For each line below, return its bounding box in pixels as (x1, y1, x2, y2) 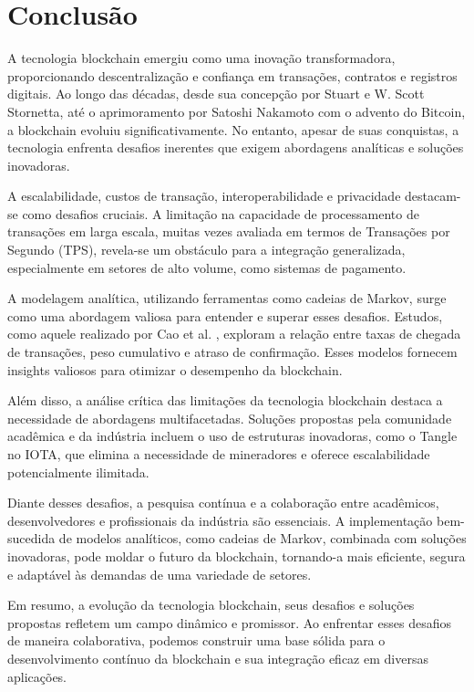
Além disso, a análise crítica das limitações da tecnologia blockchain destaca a (7, 391, 443, 410)
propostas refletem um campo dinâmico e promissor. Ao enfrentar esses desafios (7, 613, 451, 632)
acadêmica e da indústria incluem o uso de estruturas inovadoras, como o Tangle (7, 426, 458, 446)
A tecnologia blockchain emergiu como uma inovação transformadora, (7, 48, 396, 68)
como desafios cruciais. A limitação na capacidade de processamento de (22, 204, 419, 223)
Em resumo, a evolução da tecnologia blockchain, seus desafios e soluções (7, 595, 415, 614)
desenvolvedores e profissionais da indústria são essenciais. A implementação (7, 510, 433, 529)
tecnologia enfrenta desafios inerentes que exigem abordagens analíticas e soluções (7, 138, 464, 157)
